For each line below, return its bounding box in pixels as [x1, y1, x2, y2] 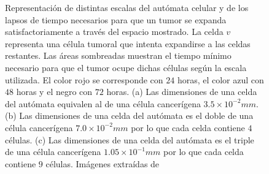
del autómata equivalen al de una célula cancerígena [5, 97, 201, 110]
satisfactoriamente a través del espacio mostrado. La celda [5, 25, 224, 38]
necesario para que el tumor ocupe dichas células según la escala [5, 61, 247, 74]
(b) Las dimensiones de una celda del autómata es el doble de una [5, 109, 254, 122]
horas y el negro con [16, 85, 93, 98]
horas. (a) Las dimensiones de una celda [106, 85, 257, 98]
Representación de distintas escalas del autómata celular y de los [5, 1, 249, 13]
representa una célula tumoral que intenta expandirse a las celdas [5, 37, 251, 50]
